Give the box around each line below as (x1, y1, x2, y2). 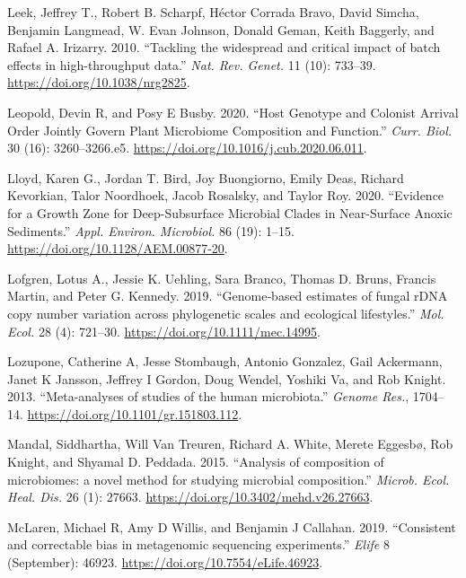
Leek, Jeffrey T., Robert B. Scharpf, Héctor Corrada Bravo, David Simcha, (7, 3, 419, 21)
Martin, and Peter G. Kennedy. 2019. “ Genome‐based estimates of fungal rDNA (7, 286, 448, 305)
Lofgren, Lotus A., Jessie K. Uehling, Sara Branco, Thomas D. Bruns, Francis (7, 268, 436, 287)
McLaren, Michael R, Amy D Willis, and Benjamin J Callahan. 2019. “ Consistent (7, 517, 456, 536)
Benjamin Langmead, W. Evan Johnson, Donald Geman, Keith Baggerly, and (7, 20, 435, 39)
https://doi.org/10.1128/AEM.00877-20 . (7, 239, 228, 258)
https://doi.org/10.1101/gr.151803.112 (27, 404, 239, 423)
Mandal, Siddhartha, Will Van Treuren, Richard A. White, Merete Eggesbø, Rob (7, 434, 453, 453)
